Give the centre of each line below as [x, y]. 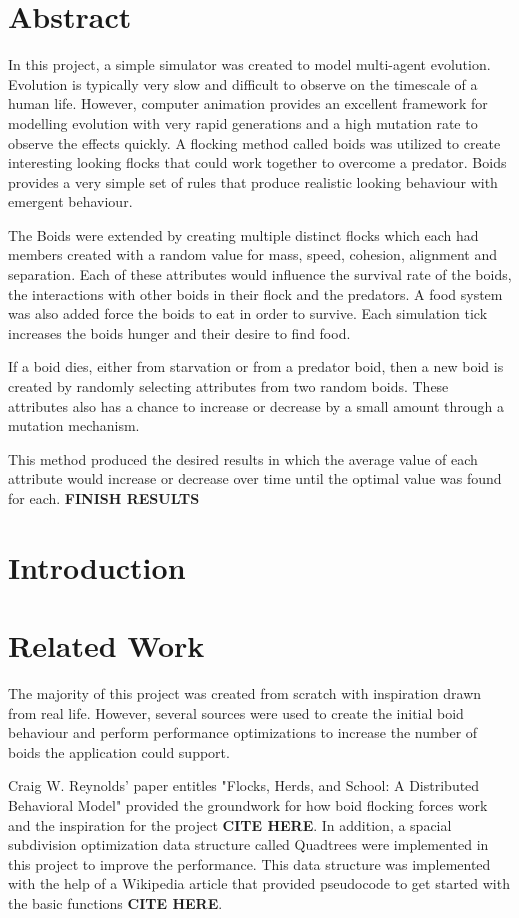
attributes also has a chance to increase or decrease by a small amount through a [256, 405]
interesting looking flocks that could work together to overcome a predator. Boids [257, 162]
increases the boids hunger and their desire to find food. [179, 332]
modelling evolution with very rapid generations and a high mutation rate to [243, 122]
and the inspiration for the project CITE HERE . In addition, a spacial [230, 824]
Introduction [97, 566]
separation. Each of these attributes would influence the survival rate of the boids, [260, 274]
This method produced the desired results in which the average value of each [243, 458]
